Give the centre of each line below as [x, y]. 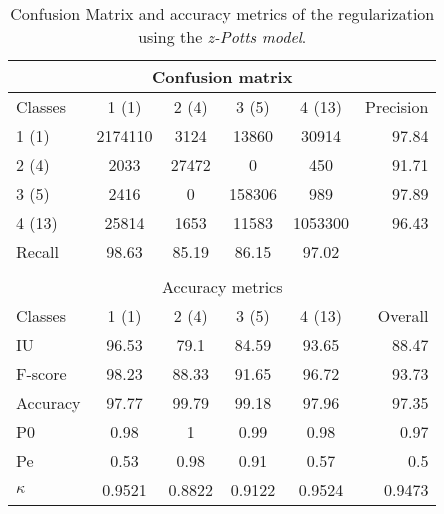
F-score [41, 373]
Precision [396, 106]
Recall [37, 251]
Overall [403, 315]
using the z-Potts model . [222, 36]
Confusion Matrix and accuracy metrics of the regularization [222, 13]
